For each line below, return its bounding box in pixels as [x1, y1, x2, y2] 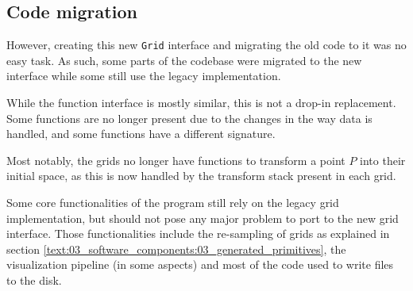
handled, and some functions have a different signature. [6, 125, 276, 142]
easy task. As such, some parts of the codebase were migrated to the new [6, 52, 362, 68]
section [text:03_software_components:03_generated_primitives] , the [6, 240, 346, 257]
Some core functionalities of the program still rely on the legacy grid [6, 194, 339, 211]
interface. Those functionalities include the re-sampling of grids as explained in [6, 225, 390, 242]
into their [360, 151, 406, 168]
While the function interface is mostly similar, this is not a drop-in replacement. [6, 94, 396, 111]
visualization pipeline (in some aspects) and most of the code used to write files [6, 256, 394, 273]
